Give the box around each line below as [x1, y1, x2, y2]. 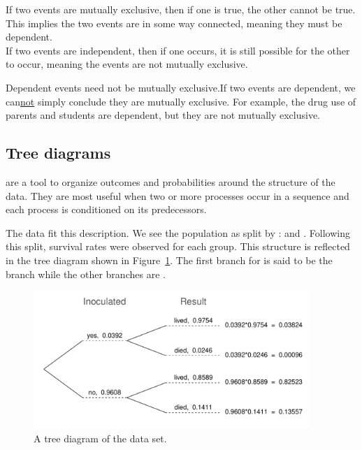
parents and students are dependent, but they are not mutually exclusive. [6, 108, 321, 122]
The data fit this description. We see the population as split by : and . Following [6, 225, 350, 240]
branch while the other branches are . [6, 266, 166, 281]
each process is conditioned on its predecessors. [6, 202, 207, 217]
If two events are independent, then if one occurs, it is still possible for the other [6, 43, 350, 57]
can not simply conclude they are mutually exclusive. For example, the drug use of [6, 94, 356, 108]
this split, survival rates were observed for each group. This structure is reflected [6, 239, 350, 254]
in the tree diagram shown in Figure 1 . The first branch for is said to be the [6, 252, 333, 267]
